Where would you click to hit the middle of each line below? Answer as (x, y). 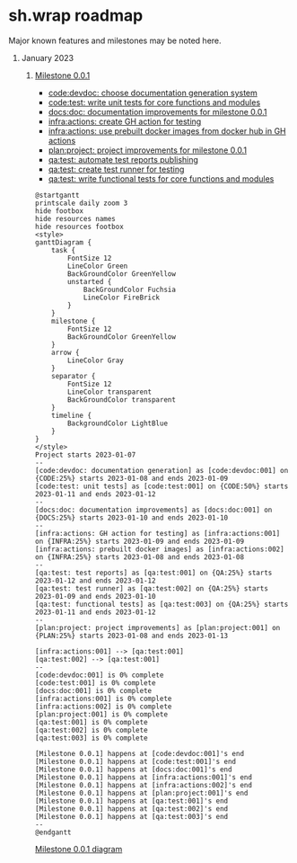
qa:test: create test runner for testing (116, 169)
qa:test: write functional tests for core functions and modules (161, 178)
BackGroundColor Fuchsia (130, 289)
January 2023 (47, 58)
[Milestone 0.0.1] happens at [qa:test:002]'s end (131, 809)
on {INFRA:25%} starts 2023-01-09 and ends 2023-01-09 (139, 541)
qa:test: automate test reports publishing (123, 159)
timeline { (71, 415)
